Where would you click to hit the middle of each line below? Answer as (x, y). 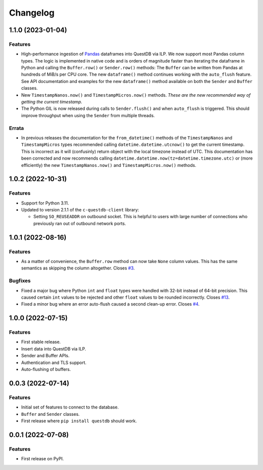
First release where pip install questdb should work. (79, 421)
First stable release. (41, 342)
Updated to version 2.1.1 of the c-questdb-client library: (80, 210)
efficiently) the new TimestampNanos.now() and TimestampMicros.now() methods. (109, 165)
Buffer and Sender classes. (50, 414)
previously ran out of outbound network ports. (80, 223)
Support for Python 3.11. (45, 203)
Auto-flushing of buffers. (46, 369)
